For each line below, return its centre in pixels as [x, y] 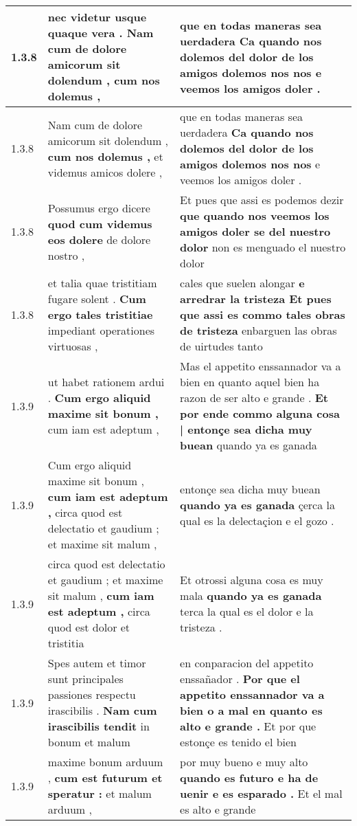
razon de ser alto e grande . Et [254, 398]
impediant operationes [101, 330]
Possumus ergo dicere [99, 208]
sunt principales [85, 679]
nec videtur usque [97, 17]
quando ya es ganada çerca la [258, 504]
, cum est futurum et [105, 778]
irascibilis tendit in [99, 726]
